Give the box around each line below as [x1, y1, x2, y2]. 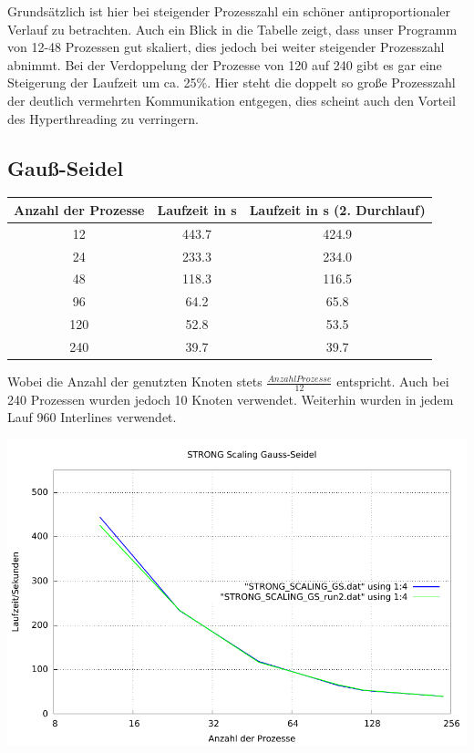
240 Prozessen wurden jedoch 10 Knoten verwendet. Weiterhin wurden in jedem [7, 389, 454, 408]
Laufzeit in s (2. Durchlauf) [249, 200, 426, 219]
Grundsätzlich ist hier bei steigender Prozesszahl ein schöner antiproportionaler [7, 2, 451, 20]
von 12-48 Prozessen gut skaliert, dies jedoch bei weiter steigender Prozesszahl [7, 37, 445, 57]
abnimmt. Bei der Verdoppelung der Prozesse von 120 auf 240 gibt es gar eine [7, 55, 442, 74]
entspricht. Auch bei [336, 372, 449, 391]
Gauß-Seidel [7, 153, 124, 181]
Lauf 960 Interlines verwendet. [7, 407, 177, 427]
